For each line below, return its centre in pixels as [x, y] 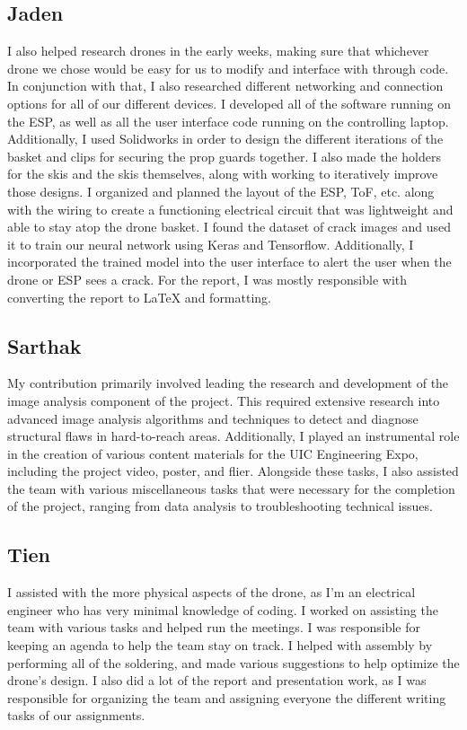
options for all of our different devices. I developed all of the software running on [229, 103]
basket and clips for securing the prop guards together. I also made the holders [224, 156]
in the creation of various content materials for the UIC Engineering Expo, [213, 453]
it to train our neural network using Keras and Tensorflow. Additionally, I [211, 244]
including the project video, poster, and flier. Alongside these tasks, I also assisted [233, 471]
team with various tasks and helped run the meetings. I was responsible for [214, 627]
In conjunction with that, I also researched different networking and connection [225, 86]
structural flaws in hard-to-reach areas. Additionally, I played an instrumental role [233, 436]
